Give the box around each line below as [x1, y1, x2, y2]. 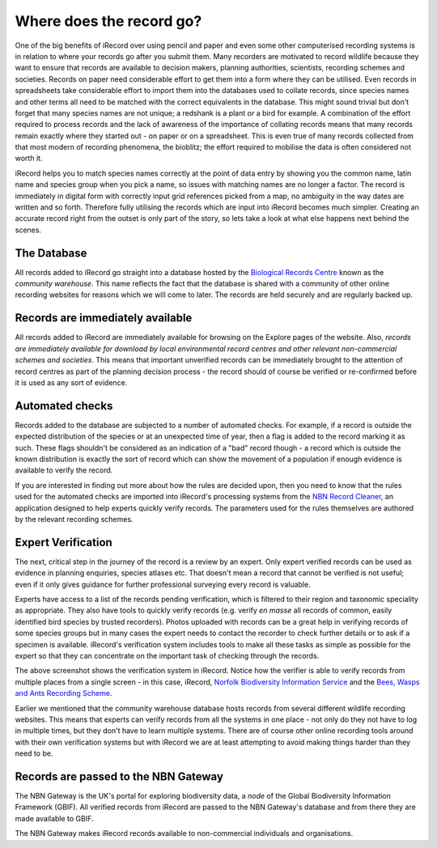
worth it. [15, 154, 43, 163]
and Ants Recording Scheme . [15, 689, 112, 698]
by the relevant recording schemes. [15, 514, 134, 524]
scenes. [15, 225, 42, 235]
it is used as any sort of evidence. [15, 377, 128, 388]
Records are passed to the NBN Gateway [15, 770, 224, 783]
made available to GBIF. [15, 813, 94, 823]
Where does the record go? [15, 12, 202, 30]
